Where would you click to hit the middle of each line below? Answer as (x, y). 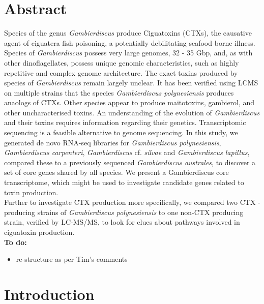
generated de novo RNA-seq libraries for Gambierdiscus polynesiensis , (113, 142)
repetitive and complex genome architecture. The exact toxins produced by (121, 72)
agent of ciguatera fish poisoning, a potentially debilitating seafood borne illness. (130, 42)
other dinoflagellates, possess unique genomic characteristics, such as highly (122, 62)
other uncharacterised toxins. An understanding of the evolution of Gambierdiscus (132, 112)
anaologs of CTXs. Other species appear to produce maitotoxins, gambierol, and (129, 102)
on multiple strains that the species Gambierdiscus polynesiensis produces (119, 92)
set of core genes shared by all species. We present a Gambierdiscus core (116, 172)
